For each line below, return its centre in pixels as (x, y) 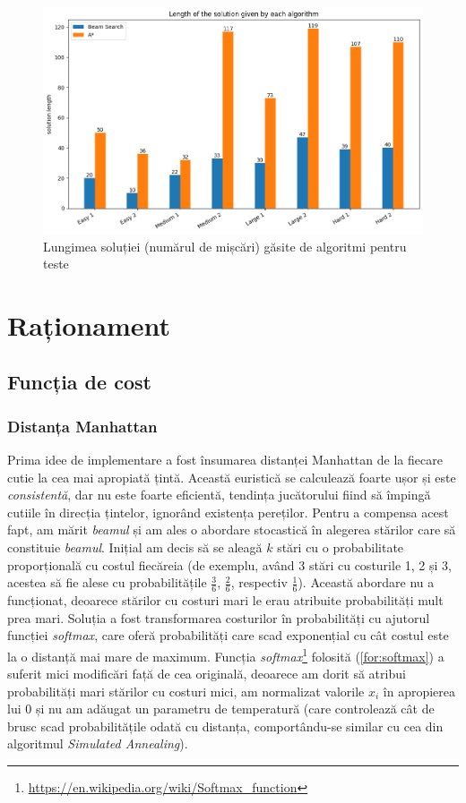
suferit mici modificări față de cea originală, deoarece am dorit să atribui (207, 674)
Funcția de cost (79, 382)
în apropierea (419, 691)
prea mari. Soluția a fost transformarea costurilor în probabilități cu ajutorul (219, 617)
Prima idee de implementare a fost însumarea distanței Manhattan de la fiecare (225, 460)
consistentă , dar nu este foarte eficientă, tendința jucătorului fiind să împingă (219, 495)
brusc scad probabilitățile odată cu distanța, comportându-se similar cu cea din (225, 726)
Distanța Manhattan (82, 426)
